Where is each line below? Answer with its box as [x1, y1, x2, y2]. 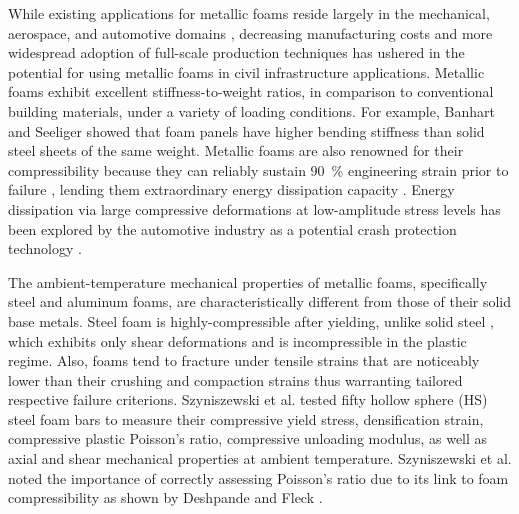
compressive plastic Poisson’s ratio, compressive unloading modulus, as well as [8, 428, 488, 449]
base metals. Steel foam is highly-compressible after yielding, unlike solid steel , [8, 310, 494, 331]
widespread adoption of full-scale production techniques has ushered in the [8, 42, 465, 63]
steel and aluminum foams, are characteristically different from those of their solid [8, 291, 512, 312]
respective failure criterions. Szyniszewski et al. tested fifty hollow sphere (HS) [8, 389, 488, 410]
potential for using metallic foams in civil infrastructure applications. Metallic [8, 61, 485, 82]
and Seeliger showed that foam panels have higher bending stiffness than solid [8, 120, 485, 141]
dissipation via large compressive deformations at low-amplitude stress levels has [8, 198, 501, 219]
